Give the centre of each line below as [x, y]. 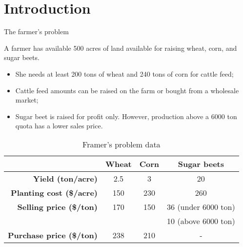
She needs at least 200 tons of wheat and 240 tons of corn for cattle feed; [124, 73]
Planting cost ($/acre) [54, 192]
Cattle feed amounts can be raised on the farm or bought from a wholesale [127, 90]
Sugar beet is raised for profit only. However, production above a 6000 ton [126, 116]
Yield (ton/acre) [65, 178]
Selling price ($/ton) [57, 206]
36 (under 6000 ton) [201, 206]
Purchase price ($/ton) [53, 235]
